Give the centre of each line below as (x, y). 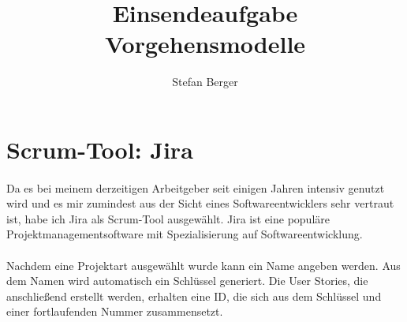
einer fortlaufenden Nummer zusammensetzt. (115, 311)
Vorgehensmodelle (205, 44)
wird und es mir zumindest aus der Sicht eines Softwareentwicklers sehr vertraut (200, 203)
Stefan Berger (205, 82)
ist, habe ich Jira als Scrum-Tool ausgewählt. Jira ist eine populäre (168, 218)
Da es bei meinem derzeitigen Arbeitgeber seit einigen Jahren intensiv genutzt (196, 187)
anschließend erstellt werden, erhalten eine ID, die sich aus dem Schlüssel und (194, 296)
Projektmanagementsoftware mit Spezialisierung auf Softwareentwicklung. (185, 234)
